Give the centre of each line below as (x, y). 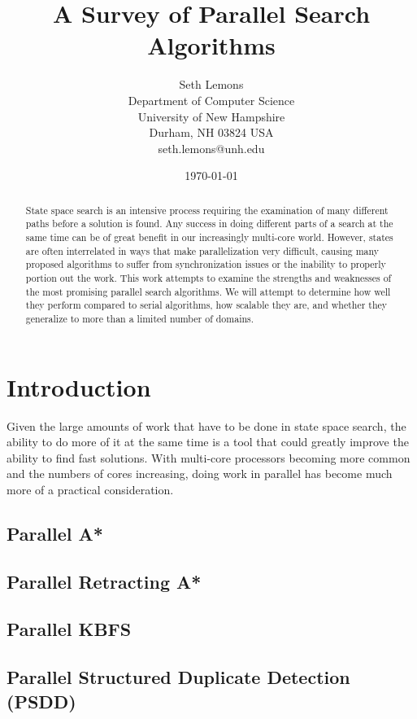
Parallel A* (55, 533)
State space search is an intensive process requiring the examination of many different (207, 210)
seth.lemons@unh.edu (211, 148)
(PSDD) (41, 701)
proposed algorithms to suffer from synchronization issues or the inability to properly (206, 264)
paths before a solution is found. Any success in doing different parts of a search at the (209, 224)
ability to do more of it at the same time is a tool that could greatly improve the (208, 442)
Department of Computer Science (211, 100)
